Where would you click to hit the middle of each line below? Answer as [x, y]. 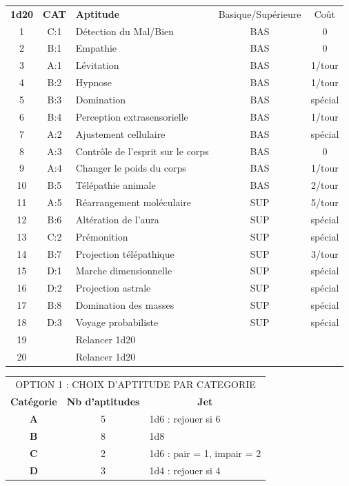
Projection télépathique [125, 253]
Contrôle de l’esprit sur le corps [142, 151]
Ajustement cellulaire [120, 133]
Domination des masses [125, 305]
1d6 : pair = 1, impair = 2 [205, 453]
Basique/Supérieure [260, 13]
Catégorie [34, 402]
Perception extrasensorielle [132, 116]
